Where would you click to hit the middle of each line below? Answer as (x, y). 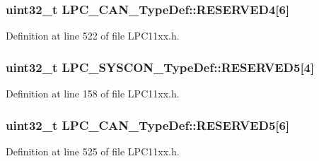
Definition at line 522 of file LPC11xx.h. (93, 36)
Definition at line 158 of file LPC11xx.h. (93, 94)
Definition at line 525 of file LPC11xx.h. (93, 151)
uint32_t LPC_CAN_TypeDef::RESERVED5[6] (148, 125)
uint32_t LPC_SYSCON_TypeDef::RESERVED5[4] (160, 67)
